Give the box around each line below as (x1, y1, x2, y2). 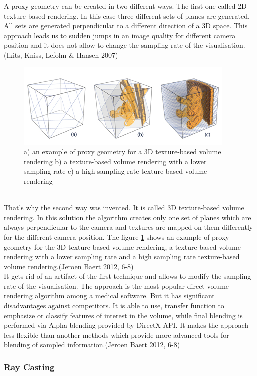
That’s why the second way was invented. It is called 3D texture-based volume (4, 202, 244, 213)
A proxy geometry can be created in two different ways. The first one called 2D (4, 1, 247, 11)
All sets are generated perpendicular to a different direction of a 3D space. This (4, 20, 248, 31)
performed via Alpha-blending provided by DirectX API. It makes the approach (4, 320, 249, 330)
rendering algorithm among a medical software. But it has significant (4, 290, 215, 301)
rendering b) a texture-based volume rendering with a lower (24, 156, 207, 166)
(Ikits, (4, 49, 22, 60)
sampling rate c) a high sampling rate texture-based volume (24, 166, 207, 176)
